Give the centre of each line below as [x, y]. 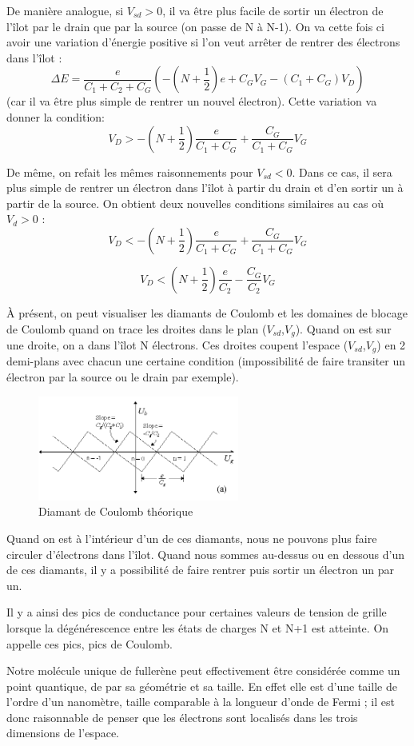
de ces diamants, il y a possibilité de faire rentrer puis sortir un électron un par [200, 570]
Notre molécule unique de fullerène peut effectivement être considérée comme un [203, 670]
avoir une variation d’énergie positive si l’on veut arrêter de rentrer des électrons [203, 42]
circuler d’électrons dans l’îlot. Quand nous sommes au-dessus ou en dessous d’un [205, 554]
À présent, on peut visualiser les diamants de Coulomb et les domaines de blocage [207, 312]
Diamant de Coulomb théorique [116, 511]
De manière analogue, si [65, 10]
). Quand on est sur [343, 328]
